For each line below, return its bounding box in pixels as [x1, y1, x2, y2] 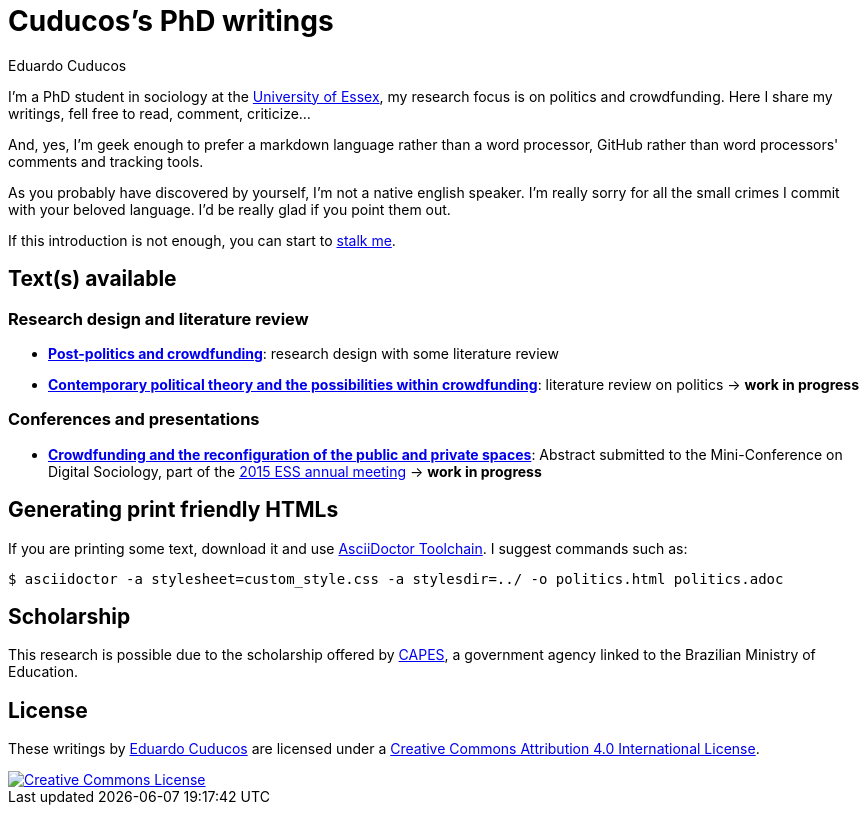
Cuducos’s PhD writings [8, 4, 334, 38]
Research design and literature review [8, 308, 309, 329]
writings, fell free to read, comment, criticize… [8, 104, 311, 122]
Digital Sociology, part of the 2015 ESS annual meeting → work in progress [48, 462, 542, 480]
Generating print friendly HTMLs [8, 497, 339, 523]
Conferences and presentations [8, 409, 260, 430]
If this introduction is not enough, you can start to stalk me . [8, 231, 396, 249]
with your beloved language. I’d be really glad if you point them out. [8, 200, 451, 218]
